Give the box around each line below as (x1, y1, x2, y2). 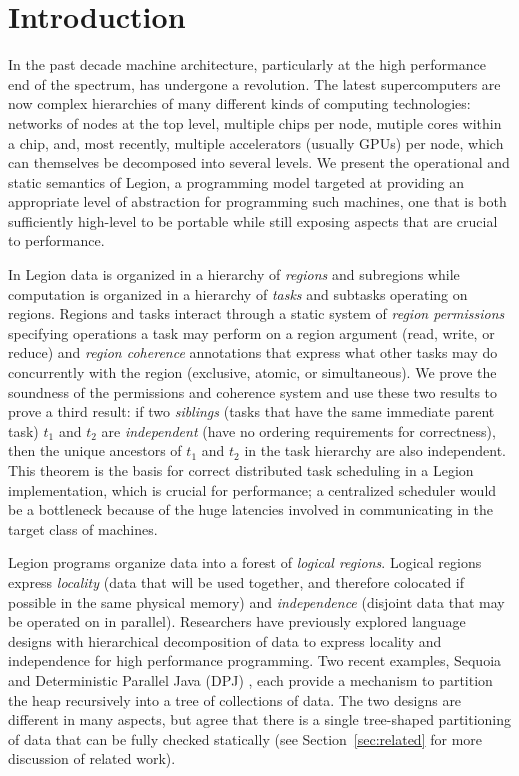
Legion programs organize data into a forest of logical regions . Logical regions (8, 552, 482, 573)
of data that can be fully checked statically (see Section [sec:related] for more (8, 728, 482, 749)
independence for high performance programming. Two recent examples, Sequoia (8, 650, 502, 671)
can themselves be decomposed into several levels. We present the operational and (8, 152, 510, 173)
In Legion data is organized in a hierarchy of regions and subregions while (8, 264, 460, 285)
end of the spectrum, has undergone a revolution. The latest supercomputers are (8, 73, 501, 94)
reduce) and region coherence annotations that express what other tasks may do (8, 342, 498, 363)
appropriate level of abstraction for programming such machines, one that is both (8, 191, 507, 212)
